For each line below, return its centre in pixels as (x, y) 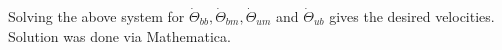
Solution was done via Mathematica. (119, 35)
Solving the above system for (96, 16)
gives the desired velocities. (412, 16)
